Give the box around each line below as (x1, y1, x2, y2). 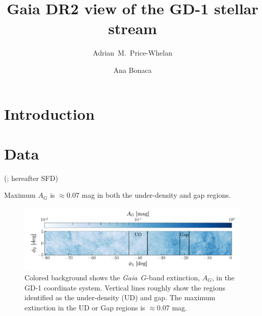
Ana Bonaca (113, 64, 152, 75)
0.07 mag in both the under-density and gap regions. (66, 190, 231, 200)
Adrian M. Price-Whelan (93, 47, 172, 58)
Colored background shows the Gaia (24, 272, 138, 282)
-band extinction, (146, 272, 200, 282)
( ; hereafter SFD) (4, 172, 58, 183)
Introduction (4, 103, 95, 124)
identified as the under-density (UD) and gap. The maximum (24, 292, 216, 303)
